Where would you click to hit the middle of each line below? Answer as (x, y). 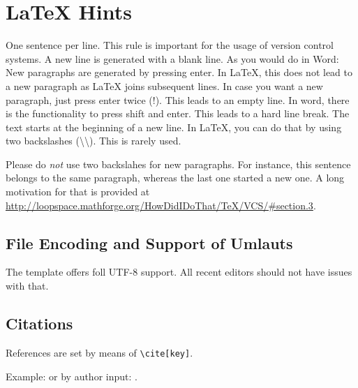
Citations (39, 323)
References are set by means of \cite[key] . (99, 352)
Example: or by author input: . (72, 376)
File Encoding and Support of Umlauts (149, 242)
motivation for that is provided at (78, 192)
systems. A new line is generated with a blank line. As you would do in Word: (172, 58)
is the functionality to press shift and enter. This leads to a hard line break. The (178, 113)
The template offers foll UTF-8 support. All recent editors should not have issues (179, 272)
